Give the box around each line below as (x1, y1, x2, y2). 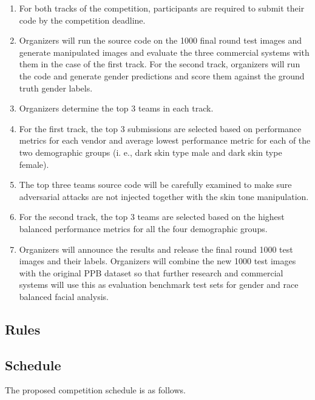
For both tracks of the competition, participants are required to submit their (19, 2, 305, 14)
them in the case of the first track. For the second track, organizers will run (19, 58, 300, 70)
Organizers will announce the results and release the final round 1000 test (19, 242, 293, 255)
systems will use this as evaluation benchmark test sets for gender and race (19, 278, 299, 291)
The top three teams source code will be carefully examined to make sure (19, 178, 292, 191)
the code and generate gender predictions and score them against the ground (19, 69, 305, 82)
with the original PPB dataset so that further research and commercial (19, 266, 283, 279)
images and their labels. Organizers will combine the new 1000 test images (19, 255, 296, 267)
